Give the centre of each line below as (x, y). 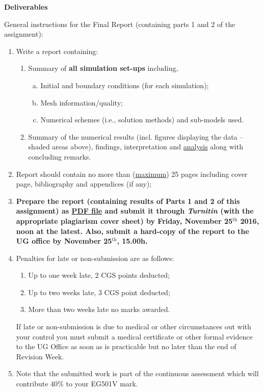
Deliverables (26, 7)
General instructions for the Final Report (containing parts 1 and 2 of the (120, 24)
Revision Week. (40, 356)
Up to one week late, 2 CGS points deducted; (99, 275)
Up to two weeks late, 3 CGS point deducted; (99, 292)
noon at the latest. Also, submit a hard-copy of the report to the (133, 231)
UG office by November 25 (64, 241)
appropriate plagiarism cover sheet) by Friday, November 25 (124, 220)
